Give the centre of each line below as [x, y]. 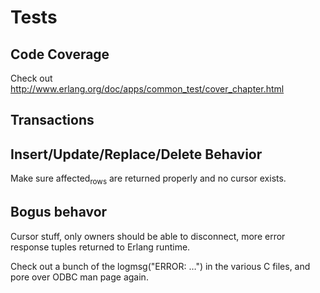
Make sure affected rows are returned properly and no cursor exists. [148, 179]
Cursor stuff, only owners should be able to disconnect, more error [148, 236]
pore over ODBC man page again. [79, 277]
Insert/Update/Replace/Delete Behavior [136, 154]
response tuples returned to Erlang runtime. [100, 247]
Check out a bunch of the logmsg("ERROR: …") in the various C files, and [160, 266]
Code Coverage [60, 54]
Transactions [52, 120]
